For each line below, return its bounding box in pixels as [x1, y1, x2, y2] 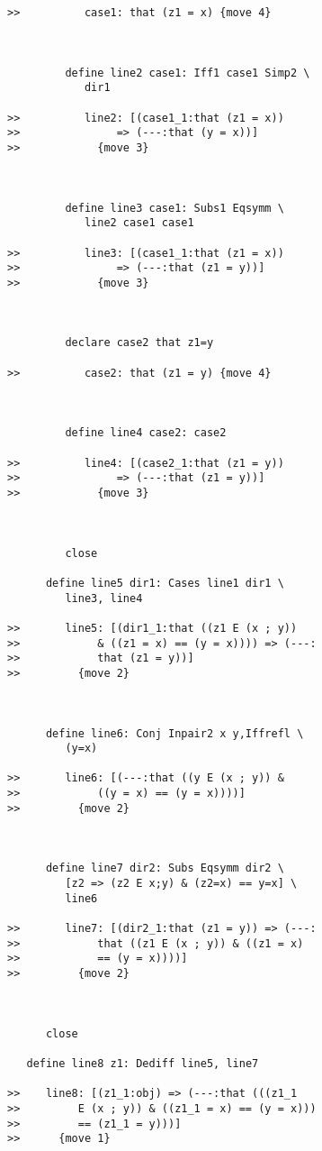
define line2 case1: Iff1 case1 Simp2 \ [65, 66, 310, 79]
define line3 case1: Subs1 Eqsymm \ [65, 201, 284, 215]
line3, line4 [65, 591, 143, 605]
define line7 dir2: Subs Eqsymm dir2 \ [45, 862, 284, 875]
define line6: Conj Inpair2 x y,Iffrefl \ [45, 726, 304, 740]
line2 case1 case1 [84, 216, 194, 230]
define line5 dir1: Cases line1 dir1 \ [45, 576, 284, 589]
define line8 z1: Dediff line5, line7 [26, 1056, 259, 1070]
